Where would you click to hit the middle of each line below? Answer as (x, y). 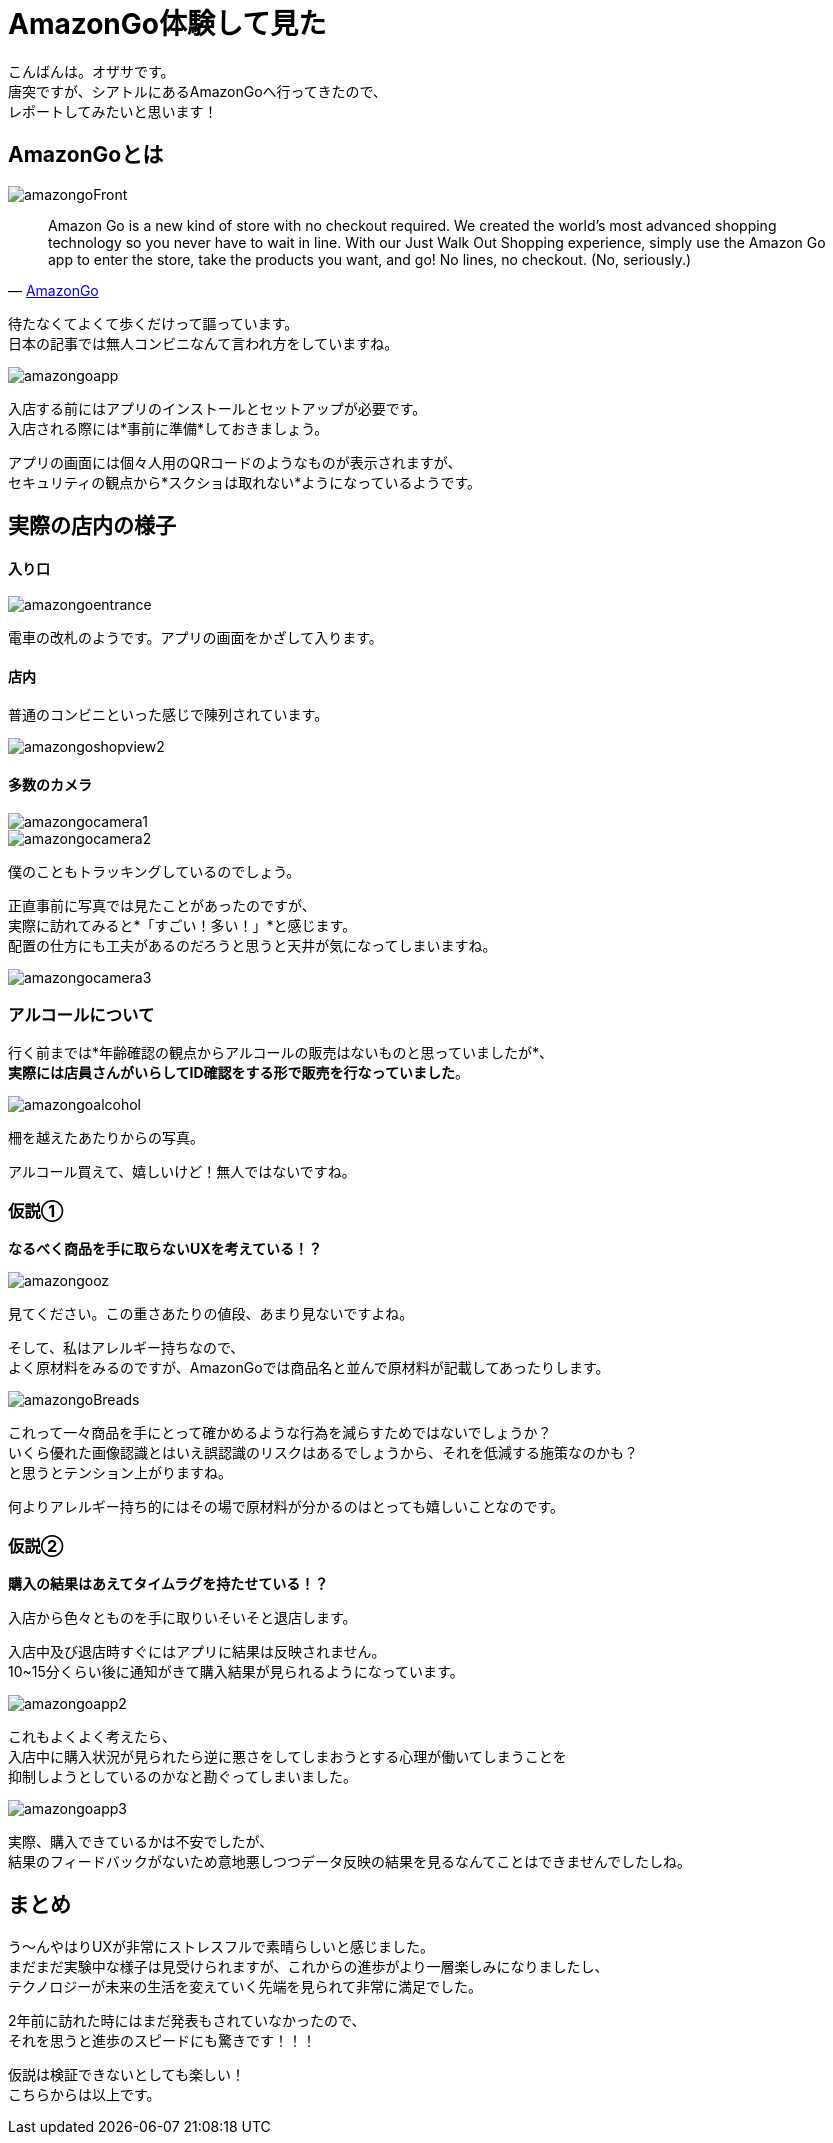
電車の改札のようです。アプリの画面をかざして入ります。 (195, 638)
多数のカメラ (50, 785)
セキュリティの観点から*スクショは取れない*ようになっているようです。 (245, 482)
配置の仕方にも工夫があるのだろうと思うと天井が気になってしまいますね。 (252, 945)
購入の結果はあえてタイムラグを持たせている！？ (168, 1583)
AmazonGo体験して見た (167, 24)
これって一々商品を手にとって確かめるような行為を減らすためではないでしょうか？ (280, 1433)
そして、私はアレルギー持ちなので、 (126, 1348)
